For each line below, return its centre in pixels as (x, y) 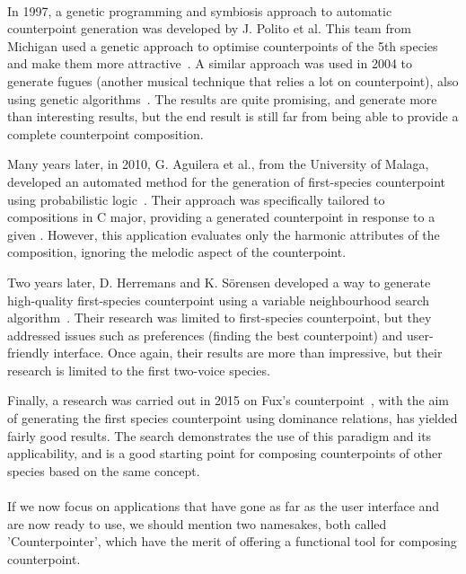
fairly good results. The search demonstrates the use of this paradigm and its (220, 435)
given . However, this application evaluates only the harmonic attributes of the (224, 234)
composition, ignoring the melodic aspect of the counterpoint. (177, 252)
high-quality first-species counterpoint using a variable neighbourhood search (219, 300)
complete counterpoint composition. (106, 133)
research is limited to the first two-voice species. (139, 370)
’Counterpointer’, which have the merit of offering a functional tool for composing (232, 541)
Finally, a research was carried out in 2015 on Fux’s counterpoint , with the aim (229, 400)
